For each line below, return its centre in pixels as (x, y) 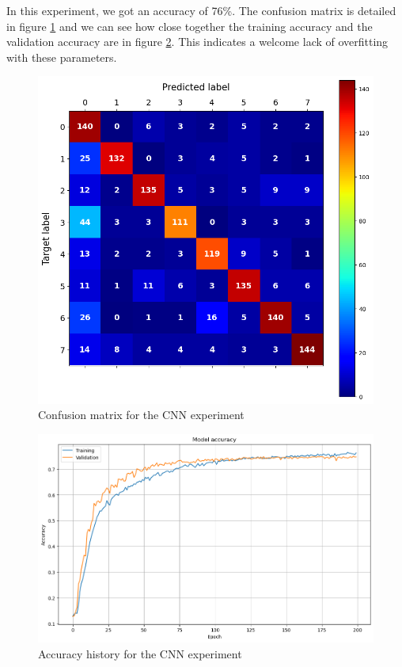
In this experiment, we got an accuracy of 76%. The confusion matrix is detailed (201, 10)
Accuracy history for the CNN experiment (140, 653)
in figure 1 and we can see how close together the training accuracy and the (190, 26)
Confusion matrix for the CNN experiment (141, 415)
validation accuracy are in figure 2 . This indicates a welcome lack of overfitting (197, 42)
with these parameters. (62, 57)
